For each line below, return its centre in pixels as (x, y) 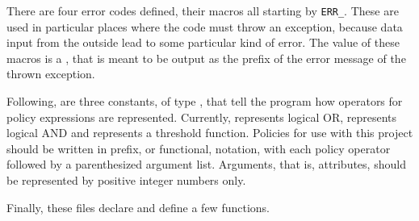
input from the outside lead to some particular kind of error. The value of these (203, 42)
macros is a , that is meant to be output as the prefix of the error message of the (206, 58)
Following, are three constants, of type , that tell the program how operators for (205, 101)
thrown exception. (51, 74)
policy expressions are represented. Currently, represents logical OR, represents (202, 117)
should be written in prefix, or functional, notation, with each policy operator (199, 148)
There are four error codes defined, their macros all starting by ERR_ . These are (203, 10)
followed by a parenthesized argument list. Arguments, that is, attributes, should (206, 164)
